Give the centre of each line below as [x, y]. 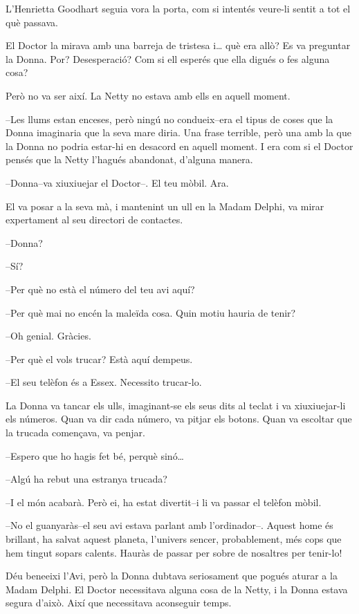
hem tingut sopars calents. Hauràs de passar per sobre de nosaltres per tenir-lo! [174, 552]
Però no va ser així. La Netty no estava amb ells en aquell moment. [148, 95]
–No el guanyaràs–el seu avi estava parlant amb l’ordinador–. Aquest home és [169, 525]
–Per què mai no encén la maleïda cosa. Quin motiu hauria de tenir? [151, 312]
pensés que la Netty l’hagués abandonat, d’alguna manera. [129, 159]
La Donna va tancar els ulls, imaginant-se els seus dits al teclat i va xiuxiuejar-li [176, 405]
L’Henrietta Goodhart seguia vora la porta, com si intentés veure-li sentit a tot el [178, 8]
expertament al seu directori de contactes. [94, 220]
